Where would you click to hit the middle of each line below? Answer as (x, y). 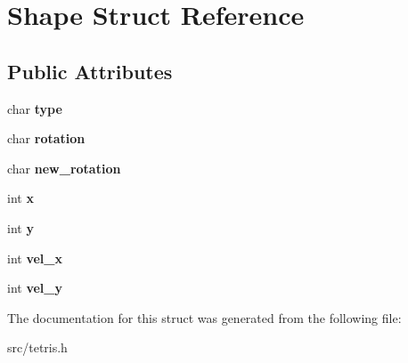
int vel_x (35, 258)
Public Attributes (90, 71)
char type (35, 108)
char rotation (46, 138)
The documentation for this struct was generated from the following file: (204, 317)
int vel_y (35, 288)
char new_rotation (64, 168)
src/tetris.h (37, 347)
